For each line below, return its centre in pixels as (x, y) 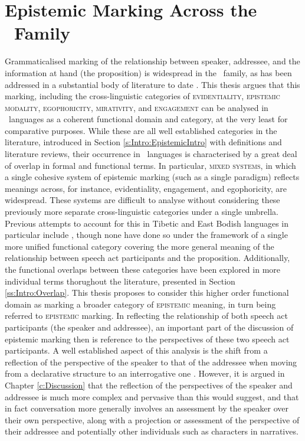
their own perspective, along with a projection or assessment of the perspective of (152, 419)
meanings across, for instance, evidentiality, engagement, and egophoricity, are (146, 188)
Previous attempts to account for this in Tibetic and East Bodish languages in (147, 223)
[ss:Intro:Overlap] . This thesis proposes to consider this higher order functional (147, 293)
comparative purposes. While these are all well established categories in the (141, 130)
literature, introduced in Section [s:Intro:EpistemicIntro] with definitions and (143, 142)
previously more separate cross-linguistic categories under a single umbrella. (142, 212)
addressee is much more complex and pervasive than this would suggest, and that (152, 396)
